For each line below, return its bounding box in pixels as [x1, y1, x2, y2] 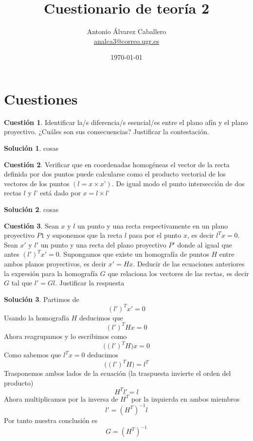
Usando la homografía [4, 312, 69, 322]
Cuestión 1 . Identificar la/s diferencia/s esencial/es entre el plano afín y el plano [4, 117, 248, 127]
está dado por [40, 188, 81, 198]
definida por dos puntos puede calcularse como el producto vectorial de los [4, 169, 226, 179]
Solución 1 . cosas [4, 143, 59, 153]
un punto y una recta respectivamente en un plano [77, 220, 228, 230]
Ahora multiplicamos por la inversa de [4, 393, 118, 404]
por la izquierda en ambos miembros [131, 393, 240, 404]
